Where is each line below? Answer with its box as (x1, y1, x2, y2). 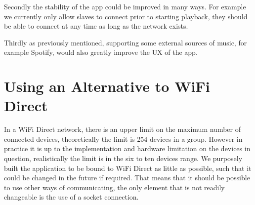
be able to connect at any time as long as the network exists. (4, 21, 188, 31)
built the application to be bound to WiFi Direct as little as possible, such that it (4, 163, 252, 173)
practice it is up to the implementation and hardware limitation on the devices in (4, 143, 251, 154)
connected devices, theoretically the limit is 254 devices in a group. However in (4, 133, 243, 144)
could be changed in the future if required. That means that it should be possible (4, 172, 250, 183)
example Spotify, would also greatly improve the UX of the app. (4, 47, 198, 57)
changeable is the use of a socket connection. (4, 192, 139, 202)
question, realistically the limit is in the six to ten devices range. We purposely (4, 153, 243, 164)
